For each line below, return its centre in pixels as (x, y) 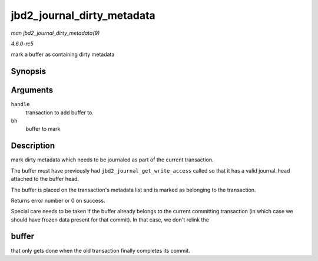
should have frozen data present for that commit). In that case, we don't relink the (110, 219)
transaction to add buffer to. (60, 113)
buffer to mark (43, 129)
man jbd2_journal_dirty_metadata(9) (55, 33)
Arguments (32, 90)
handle (20, 104)
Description (33, 146)
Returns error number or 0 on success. (58, 200)
